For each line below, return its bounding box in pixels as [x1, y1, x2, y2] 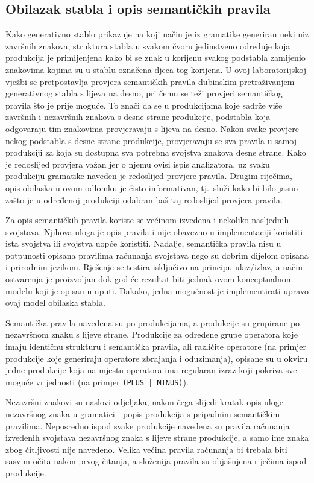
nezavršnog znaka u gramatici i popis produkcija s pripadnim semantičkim [5, 408, 280, 420]
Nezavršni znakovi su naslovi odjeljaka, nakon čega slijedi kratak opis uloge [5, 396, 283, 408]
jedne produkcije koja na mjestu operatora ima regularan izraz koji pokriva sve [5, 364, 297, 376]
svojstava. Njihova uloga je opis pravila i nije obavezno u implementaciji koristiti [5, 225, 303, 238]
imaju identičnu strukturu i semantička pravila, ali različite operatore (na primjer [5, 340, 307, 353]
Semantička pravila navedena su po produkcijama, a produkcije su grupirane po [5, 316, 300, 329]
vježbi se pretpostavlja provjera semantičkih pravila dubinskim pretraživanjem [5, 75, 295, 87]
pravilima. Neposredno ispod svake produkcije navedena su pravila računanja [5, 419, 290, 432]
